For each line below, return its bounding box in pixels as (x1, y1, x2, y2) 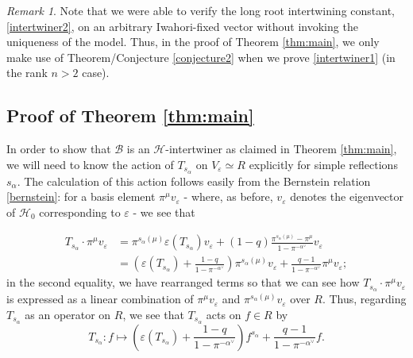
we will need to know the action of (6, 156, 174, 172)
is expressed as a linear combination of (6, 291, 194, 307)
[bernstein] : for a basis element (6, 188, 156, 205)
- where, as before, (183, 188, 273, 205)
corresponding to (39, 203, 121, 220)
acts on (206, 306, 241, 322)
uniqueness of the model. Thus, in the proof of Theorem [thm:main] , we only (6, 33, 380, 50)
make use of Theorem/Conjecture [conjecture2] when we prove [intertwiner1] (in (6, 48, 396, 65)
